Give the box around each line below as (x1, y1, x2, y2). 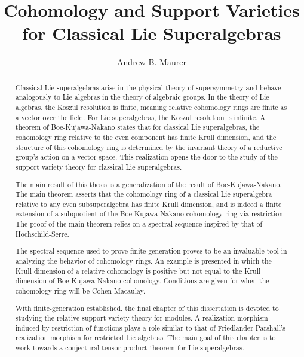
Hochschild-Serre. (15, 228, 69, 239)
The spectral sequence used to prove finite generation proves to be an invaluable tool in (15, 246, 287, 256)
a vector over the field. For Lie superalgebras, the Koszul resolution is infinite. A (15, 112, 266, 122)
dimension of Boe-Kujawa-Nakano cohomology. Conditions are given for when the (15, 276, 269, 286)
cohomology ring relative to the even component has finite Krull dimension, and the (15, 132, 277, 142)
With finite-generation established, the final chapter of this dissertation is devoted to (15, 303, 279, 313)
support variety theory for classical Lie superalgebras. (15, 161, 182, 172)
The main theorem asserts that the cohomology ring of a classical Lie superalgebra (15, 189, 272, 199)
